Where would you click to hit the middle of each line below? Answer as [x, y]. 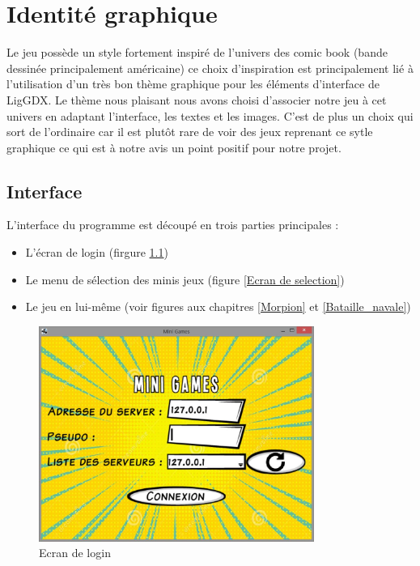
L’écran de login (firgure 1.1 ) [97, 252]
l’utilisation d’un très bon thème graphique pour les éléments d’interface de [193, 84]
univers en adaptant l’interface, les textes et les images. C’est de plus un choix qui [210, 115]
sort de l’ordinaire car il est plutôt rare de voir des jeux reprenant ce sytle [190, 132]
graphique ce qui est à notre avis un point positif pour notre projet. [174, 147]
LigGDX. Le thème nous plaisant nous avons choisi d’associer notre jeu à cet [197, 99]
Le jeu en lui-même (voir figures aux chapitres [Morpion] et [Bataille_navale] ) [218, 306]
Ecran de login [75, 553]
